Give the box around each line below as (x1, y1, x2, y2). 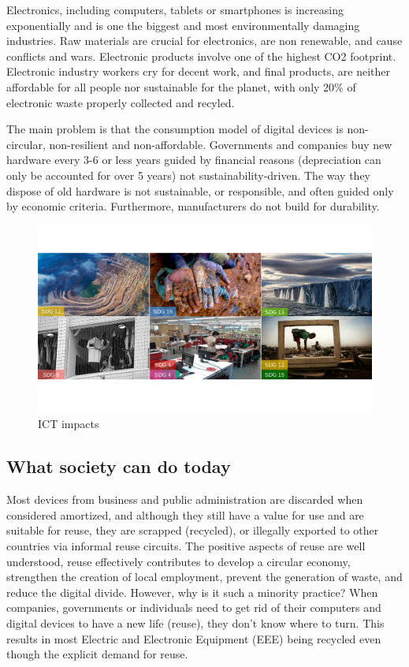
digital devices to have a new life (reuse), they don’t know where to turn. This (6, 614, 385, 631)
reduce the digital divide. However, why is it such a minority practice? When (6, 583, 378, 600)
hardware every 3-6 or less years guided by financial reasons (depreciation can (6, 151, 381, 168)
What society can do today (6, 454, 231, 479)
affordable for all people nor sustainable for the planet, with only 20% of (6, 78, 356, 95)
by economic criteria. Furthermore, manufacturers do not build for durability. (6, 198, 380, 214)
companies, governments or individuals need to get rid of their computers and (6, 599, 381, 616)
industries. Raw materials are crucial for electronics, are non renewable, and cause (6, 32, 403, 49)
